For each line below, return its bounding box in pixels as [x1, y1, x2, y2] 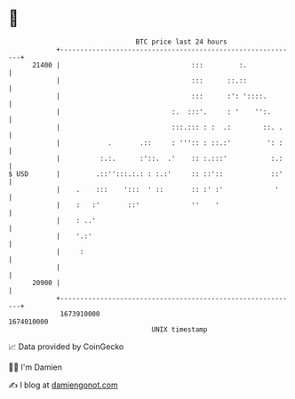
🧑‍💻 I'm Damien [8, 362, 63, 372]
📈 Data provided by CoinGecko [8, 341, 124, 352]
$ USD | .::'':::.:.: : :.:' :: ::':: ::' [8, 169, 283, 179]
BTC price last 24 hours [135, 37, 227, 46]
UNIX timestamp [151, 324, 208, 334]
